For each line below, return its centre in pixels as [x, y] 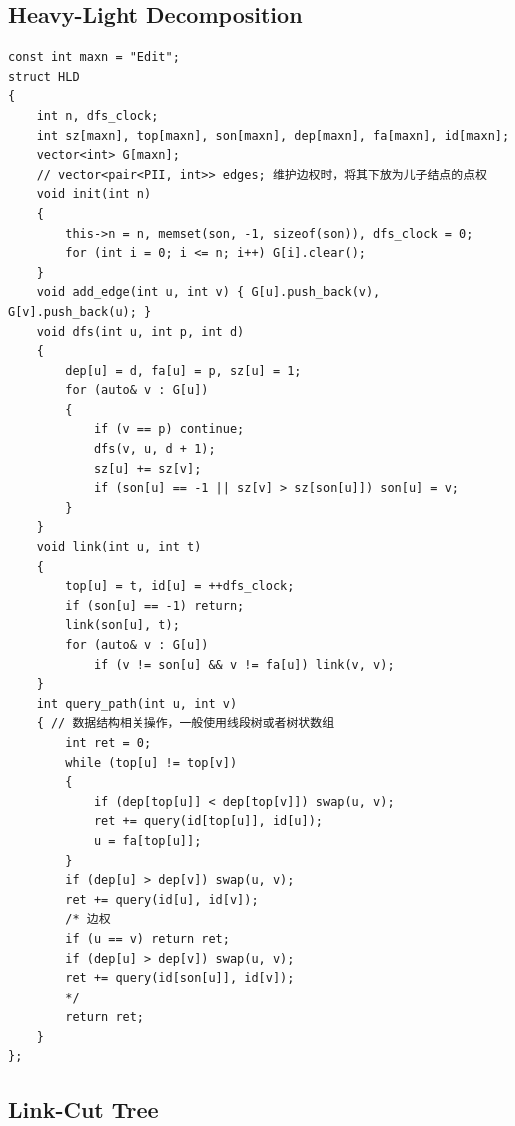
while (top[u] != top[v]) [151, 762]
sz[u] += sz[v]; [147, 468]
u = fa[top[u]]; [147, 840]
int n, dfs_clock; [97, 115]
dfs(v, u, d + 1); [154, 449]
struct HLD [44, 76]
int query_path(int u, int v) [137, 703]
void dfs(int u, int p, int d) [140, 331]
